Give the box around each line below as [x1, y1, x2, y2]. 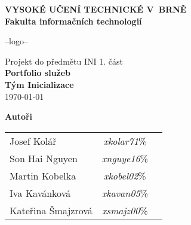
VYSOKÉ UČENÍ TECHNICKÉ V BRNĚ [5, 3, 187, 15]
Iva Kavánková [10, 186, 71, 200]
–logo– [5, 35, 28, 47]
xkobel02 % [104, 168, 146, 183]
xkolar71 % [103, 133, 147, 148]
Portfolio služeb [5, 66, 71, 79]
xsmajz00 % [102, 203, 148, 217]
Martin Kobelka [10, 168, 76, 183]
